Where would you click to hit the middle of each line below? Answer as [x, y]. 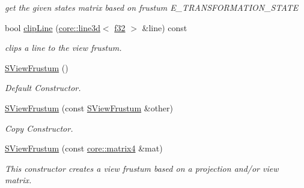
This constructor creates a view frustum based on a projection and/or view [142, 168]
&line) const [165, 27]
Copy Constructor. [39, 128]
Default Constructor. [43, 88]
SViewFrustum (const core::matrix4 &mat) [84, 148]
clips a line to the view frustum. [63, 48]
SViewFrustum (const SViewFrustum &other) [89, 107]
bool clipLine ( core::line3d [53, 27]
